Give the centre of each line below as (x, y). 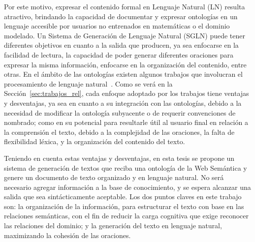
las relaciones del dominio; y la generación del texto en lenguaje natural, (113, 226)
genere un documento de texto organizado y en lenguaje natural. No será (114, 177)
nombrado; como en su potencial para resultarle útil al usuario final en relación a (126, 122)
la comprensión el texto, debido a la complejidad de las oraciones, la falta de (119, 132)
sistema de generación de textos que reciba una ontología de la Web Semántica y (126, 167)
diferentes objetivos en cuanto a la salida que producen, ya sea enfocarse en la (121, 45)
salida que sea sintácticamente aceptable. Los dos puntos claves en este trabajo (123, 197)
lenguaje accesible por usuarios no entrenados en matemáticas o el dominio (117, 26)
